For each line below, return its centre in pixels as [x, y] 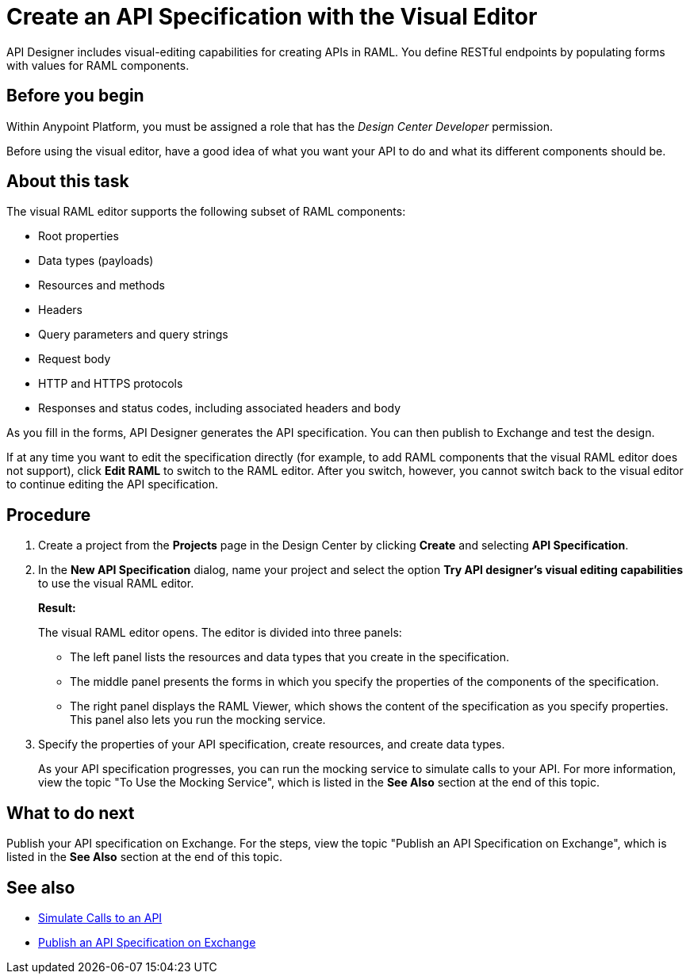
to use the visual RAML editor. [116, 584]
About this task [68, 182]
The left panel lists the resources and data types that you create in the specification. [290, 657]
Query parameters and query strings [133, 335]
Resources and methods [102, 285]
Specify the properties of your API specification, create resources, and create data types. [272, 745]
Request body [75, 359]
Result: [57, 608]
